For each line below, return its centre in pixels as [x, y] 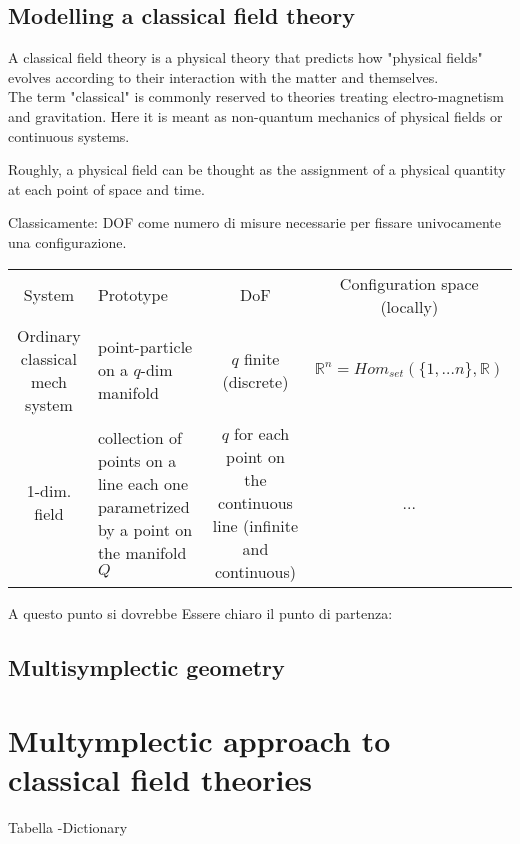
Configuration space [409, 283]
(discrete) [255, 381]
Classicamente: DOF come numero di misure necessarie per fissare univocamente [254, 222]
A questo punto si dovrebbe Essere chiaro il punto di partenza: [200, 612]
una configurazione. [67, 241]
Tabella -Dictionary [68, 827]
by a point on [145, 530]
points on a [137, 461]
